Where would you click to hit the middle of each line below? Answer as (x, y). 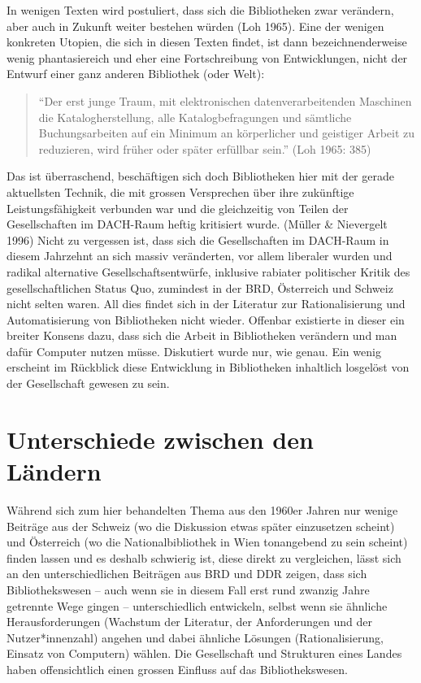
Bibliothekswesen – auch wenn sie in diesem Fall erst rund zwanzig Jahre (188, 589)
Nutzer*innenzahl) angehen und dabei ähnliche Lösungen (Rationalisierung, (195, 637)
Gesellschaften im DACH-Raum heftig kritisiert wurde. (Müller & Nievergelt (197, 224)
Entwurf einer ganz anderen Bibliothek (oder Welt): (136, 74)
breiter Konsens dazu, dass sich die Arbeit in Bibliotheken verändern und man (202, 335)
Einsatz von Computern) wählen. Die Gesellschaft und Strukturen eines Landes (204, 653)
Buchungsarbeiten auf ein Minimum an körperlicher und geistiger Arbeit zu (227, 133)
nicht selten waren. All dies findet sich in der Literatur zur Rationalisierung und (206, 304)
